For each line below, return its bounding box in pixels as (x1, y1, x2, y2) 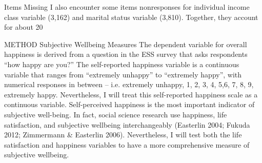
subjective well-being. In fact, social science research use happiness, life (4, 109, 227, 119)
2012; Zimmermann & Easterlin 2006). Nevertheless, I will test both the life (4, 129, 242, 140)
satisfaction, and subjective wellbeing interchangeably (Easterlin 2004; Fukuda (4, 119, 250, 130)
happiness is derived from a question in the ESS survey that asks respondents (4, 49, 248, 59)
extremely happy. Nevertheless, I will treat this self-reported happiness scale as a (4, 89, 258, 99)
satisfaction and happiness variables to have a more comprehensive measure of (4, 139, 250, 150)
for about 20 (4, 22, 43, 32)
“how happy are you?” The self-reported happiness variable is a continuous (4, 58, 239, 69)
